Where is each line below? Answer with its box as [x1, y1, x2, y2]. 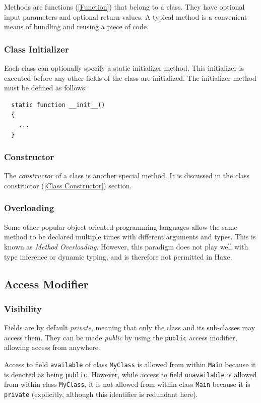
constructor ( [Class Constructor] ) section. [4, 180, 132, 190]
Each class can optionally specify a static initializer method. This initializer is [4, 63, 244, 73]
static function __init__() [11, 101, 105, 109]
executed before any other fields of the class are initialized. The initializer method [4, 72, 256, 83]
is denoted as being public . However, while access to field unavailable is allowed [4, 369, 257, 379]
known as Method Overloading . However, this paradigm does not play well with [4, 241, 248, 251]
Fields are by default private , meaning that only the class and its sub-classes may [4, 322, 255, 333]
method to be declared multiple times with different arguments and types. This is [4, 231, 256, 242]
